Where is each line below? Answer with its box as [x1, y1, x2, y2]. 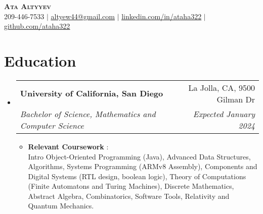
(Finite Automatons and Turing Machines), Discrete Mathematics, [28, 181, 234, 191]
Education [4, 50, 76, 71]
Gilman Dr [216, 93, 255, 105]
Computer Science [20, 119, 84, 131]
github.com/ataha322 [4, 21, 70, 31]
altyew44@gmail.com [51, 11, 115, 21]
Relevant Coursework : [28, 141, 109, 151]
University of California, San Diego [20, 87, 163, 99]
